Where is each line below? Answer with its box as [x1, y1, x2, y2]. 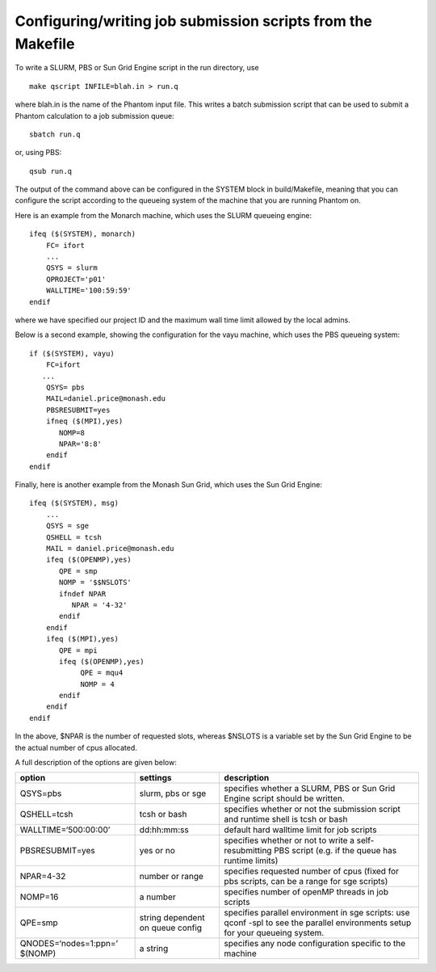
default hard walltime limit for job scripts [224, 824, 377, 835]
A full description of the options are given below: [15, 758, 177, 768]
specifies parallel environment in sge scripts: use [224, 907, 411, 919]
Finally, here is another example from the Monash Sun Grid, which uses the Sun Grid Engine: [15, 480, 323, 490]
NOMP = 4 [80, 680, 115, 688]
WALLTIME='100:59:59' [45, 286, 132, 295]
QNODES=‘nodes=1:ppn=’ [19, 938, 119, 949]
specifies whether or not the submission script [224, 804, 401, 815]
